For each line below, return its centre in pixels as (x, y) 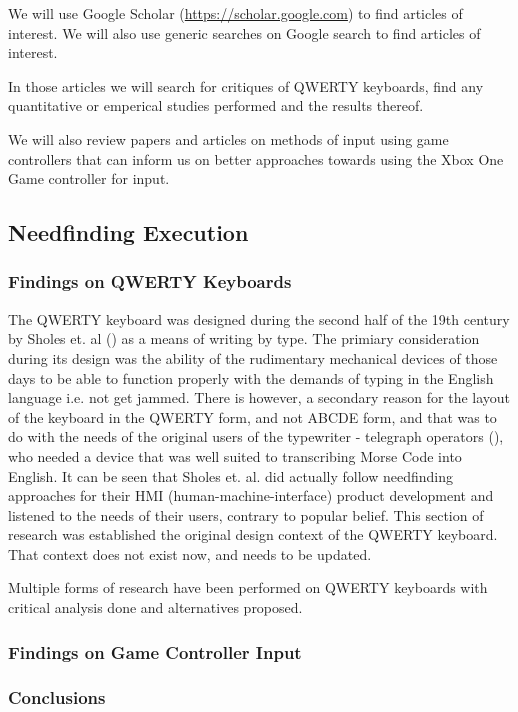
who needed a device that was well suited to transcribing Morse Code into (235, 455)
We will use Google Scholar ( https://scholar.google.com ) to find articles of (235, 13)
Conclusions (57, 697)
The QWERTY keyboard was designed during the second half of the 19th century (259, 318)
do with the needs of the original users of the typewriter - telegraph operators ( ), (256, 436)
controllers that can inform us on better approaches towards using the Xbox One (256, 158)
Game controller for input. (89, 178)
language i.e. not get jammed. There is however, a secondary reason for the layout (259, 397)
